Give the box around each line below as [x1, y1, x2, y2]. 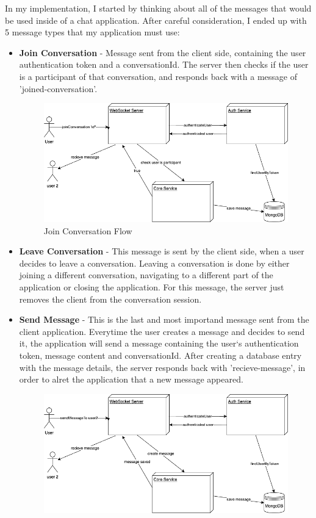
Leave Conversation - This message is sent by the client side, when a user [19, 245, 304, 257]
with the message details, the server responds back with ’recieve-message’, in [19, 361, 306, 373]
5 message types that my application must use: [5, 26, 180, 38]
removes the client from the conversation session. [19, 292, 202, 305]
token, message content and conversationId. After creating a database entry [19, 348, 302, 361]
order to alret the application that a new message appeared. [19, 373, 243, 386]
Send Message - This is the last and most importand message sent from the [19, 313, 309, 326]
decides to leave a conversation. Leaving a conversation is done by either [19, 256, 290, 269]
